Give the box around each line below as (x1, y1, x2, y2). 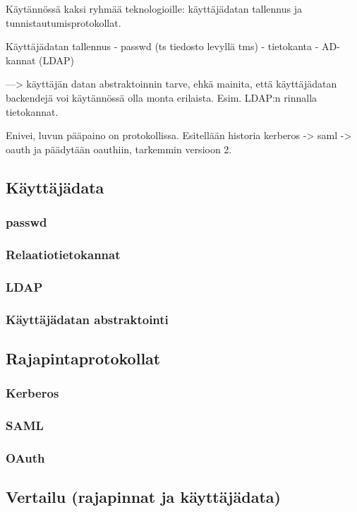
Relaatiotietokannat (6, 245, 121, 263)
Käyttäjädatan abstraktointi (6, 310, 169, 328)
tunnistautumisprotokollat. (6, 15, 121, 30)
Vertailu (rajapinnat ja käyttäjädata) (6, 486, 281, 508)
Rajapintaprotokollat (6, 347, 161, 369)
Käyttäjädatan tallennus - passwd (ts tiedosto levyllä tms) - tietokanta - (6, 39, 319, 54)
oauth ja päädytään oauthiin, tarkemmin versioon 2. (6, 141, 232, 156)
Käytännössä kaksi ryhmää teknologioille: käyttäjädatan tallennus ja (6, 1, 303, 16)
